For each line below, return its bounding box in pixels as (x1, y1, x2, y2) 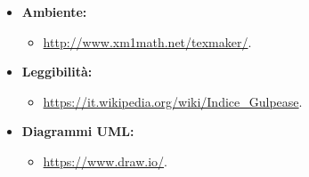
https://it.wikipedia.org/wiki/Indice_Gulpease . (43, 92, 303, 110)
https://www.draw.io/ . (43, 151, 167, 170)
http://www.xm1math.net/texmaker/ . (43, 32, 252, 51)
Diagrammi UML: (21, 122, 134, 141)
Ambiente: (21, 3, 87, 20)
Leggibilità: (21, 62, 93, 81)
